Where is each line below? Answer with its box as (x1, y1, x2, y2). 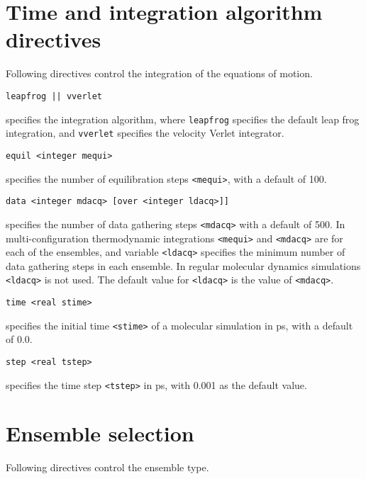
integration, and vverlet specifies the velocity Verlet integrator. (6, 125, 284, 140)
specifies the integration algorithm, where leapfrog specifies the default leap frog (6, 111, 360, 126)
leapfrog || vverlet (6, 91, 103, 101)
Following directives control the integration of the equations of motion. (6, 66, 313, 81)
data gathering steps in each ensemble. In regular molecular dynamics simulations (6, 258, 361, 273)
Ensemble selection (6, 419, 194, 448)
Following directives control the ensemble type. (6, 460, 209, 475)
